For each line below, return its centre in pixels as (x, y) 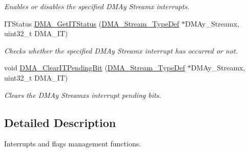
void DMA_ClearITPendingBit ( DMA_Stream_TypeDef (95, 68)
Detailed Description (60, 122)
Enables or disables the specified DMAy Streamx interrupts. (97, 6)
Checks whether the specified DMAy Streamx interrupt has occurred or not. (121, 50)
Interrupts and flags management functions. (73, 144)
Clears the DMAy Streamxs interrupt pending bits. (83, 95)
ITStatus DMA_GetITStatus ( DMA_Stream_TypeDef (92, 23)
